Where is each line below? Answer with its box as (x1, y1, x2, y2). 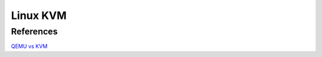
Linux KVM (11, 9, 67, 22)
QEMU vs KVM (11, 43, 48, 50)
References (11, 26, 58, 37)
